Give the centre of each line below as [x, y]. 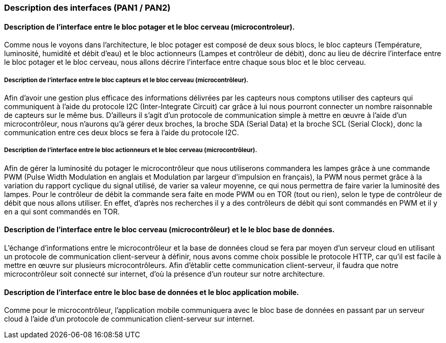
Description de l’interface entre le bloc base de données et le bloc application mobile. [152, 292]
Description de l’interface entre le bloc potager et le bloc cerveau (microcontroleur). [150, 27]
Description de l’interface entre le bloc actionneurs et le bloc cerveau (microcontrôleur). [131, 150]
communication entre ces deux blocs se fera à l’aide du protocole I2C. [122, 132]
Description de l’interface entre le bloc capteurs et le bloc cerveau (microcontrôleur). [126, 80]
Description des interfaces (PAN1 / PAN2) [87, 8]
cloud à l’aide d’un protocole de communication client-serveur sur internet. [129, 319]
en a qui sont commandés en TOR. [62, 211]
